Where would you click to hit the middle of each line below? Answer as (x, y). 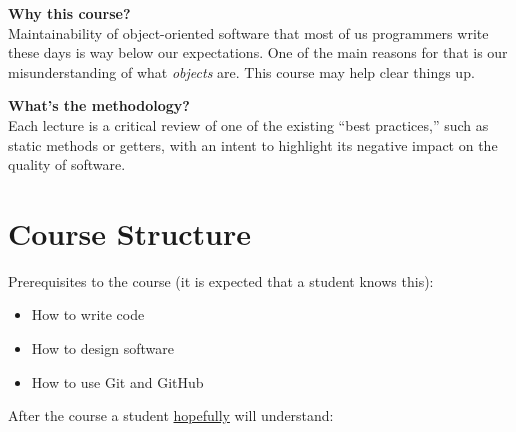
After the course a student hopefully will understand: (171, 415)
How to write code (88, 314)
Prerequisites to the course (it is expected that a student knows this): (221, 280)
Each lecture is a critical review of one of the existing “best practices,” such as (248, 124)
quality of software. (67, 164)
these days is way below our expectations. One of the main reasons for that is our (258, 52)
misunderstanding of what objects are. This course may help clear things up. (241, 71)
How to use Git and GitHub (117, 381)
